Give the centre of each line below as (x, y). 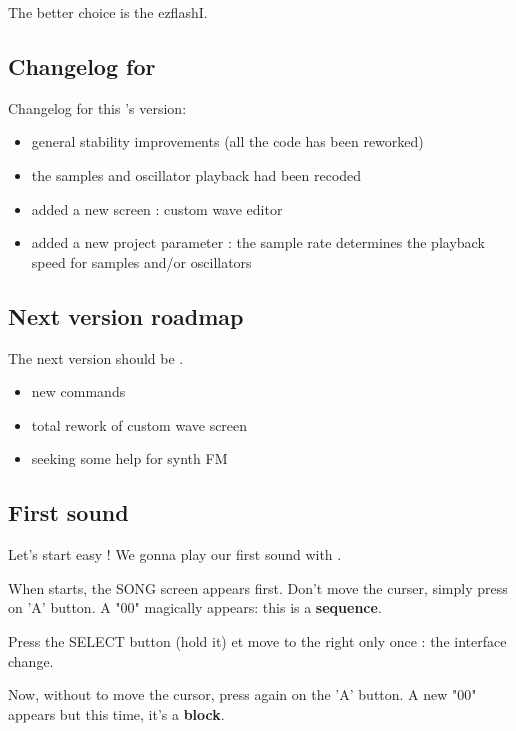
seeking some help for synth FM (129, 458)
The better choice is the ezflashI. (108, 12)
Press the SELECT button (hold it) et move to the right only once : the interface (257, 640)
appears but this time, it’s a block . (116, 713)
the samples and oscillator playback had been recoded (196, 174)
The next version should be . (96, 357)
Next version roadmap (126, 315)
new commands (78, 391)
